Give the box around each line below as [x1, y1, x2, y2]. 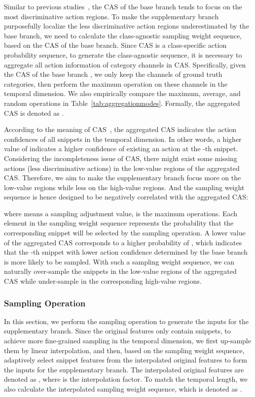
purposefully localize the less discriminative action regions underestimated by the [4, 21, 249, 31]
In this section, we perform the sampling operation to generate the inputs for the [4, 316, 249, 326]
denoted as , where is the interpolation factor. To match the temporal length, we [4, 374, 248, 384]
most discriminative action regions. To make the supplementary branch [4, 11, 219, 21]
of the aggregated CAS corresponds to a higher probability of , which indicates [4, 237, 242, 247]
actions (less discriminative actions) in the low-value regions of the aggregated [4, 163, 240, 173]
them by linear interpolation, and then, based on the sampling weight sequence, [4, 345, 245, 355]
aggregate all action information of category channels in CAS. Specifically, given [4, 59, 246, 69]
